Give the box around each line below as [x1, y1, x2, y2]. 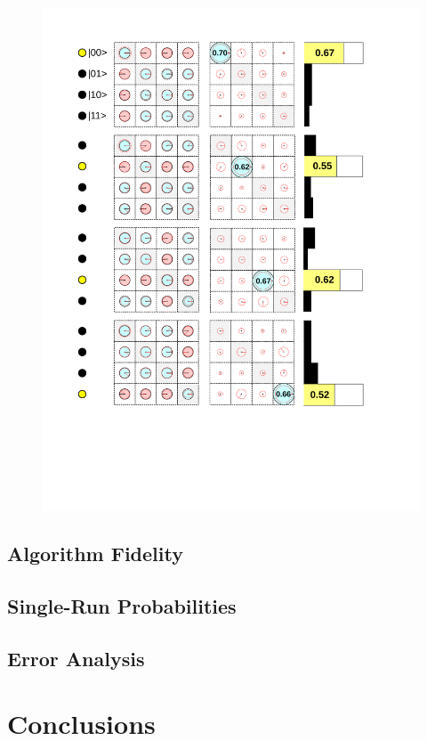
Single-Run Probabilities [7, 592, 237, 620]
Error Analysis [7, 644, 145, 672]
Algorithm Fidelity [7, 540, 183, 567]
